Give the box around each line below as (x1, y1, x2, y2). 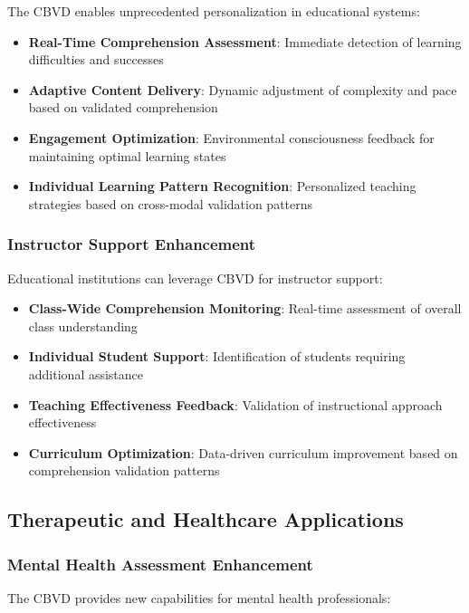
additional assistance (28, 364, 144, 383)
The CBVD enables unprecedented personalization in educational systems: (7, 2, 420, 20)
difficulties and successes (28, 50, 164, 69)
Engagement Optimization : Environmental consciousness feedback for (28, 128, 435, 147)
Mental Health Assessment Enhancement (7, 552, 313, 575)
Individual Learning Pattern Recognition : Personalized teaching (28, 177, 416, 196)
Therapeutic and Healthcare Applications (7, 505, 404, 533)
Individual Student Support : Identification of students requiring (28, 347, 406, 366)
